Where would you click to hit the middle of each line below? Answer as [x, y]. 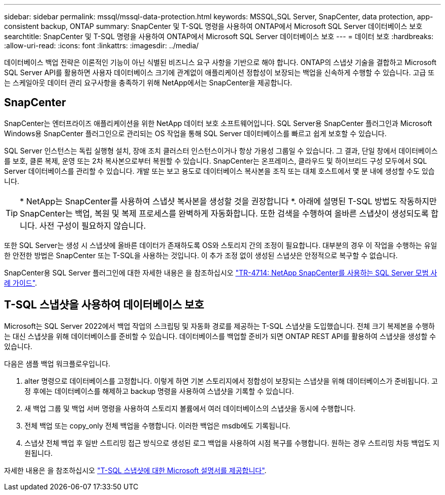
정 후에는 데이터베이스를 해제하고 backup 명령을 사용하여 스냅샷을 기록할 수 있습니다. [159, 391]
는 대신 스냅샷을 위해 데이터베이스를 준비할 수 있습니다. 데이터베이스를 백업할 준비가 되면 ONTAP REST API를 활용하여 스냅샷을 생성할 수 [220, 336]
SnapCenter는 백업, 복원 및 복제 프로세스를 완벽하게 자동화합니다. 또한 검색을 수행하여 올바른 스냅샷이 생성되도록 [224, 213]
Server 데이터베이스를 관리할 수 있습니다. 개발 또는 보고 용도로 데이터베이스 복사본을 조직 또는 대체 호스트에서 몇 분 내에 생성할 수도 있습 [219, 171]
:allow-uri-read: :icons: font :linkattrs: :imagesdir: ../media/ [102, 45]
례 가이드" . [21, 283]
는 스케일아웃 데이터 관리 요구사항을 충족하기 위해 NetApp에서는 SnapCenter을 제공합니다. [148, 83]
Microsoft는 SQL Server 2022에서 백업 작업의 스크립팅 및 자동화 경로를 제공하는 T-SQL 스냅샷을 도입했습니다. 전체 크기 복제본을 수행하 [219, 326]
